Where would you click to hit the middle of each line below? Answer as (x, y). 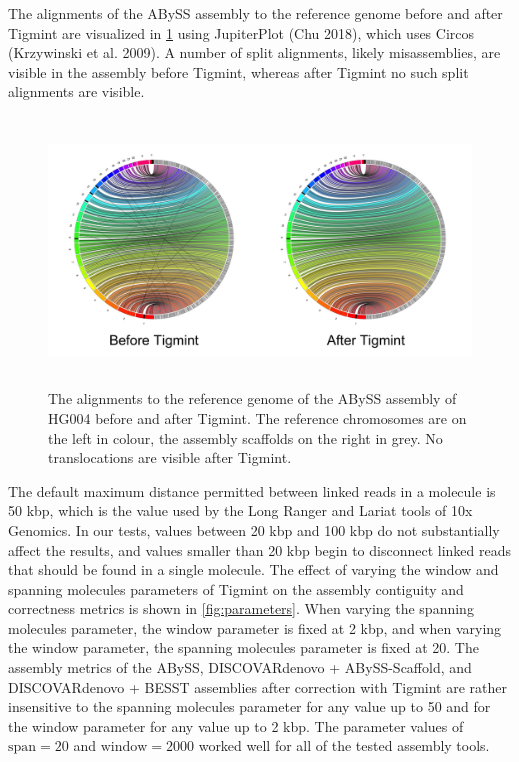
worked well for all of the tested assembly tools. (344, 745)
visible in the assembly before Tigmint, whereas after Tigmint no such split (238, 71)
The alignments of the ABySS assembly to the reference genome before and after (255, 13)
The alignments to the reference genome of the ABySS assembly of (252, 398)
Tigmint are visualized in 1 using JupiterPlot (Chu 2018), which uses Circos (241, 32)
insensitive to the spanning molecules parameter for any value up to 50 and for (249, 706)
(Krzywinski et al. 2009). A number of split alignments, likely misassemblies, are (254, 52)
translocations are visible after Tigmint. (170, 457)
